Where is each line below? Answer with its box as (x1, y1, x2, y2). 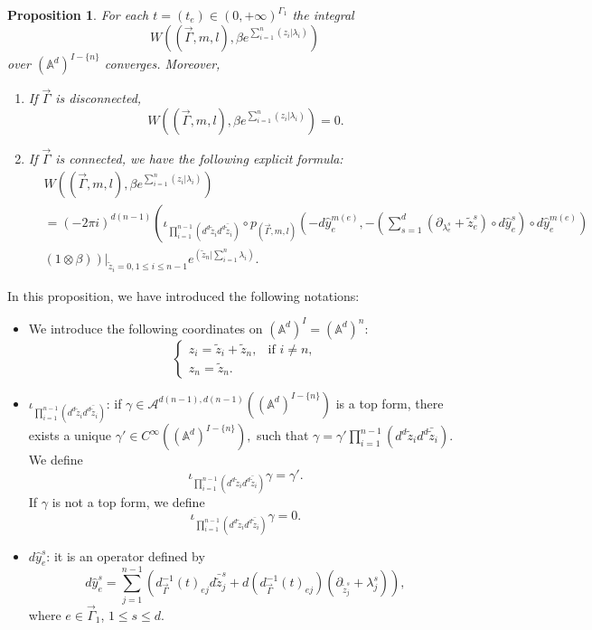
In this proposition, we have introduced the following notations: (7, 286, 360, 305)
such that (257, 426, 309, 445)
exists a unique (28, 426, 111, 445)
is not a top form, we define (52, 492, 205, 511)
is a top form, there (335, 393, 444, 412)
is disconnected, (55, 89, 142, 108)
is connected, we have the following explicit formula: (55, 149, 343, 168)
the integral (292, 5, 354, 24)
